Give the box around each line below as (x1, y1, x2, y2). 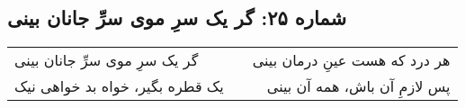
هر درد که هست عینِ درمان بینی (252, 49, 451, 71)
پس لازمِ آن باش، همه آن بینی (266, 76, 451, 97)
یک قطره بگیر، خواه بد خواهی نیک (14, 76, 224, 97)
